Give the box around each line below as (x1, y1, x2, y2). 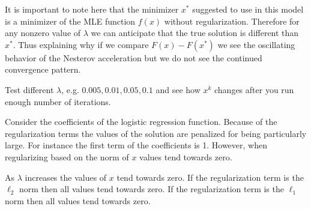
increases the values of (25, 171, 107, 183)
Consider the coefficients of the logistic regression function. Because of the (5, 115, 277, 128)
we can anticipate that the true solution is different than (91, 26, 299, 39)
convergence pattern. (5, 63, 81, 76)
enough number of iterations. (5, 95, 111, 108)
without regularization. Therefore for (164, 14, 300, 27)
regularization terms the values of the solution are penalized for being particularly (5, 127, 307, 139)
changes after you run (214, 83, 294, 95)
